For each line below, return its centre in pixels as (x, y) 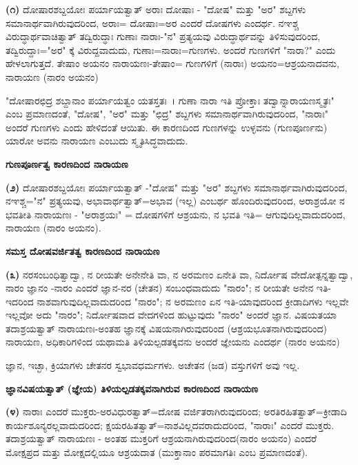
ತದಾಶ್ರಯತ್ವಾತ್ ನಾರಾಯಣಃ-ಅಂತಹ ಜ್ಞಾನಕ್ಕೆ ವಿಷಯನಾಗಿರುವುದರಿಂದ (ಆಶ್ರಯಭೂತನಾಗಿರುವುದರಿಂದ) (167, 328)
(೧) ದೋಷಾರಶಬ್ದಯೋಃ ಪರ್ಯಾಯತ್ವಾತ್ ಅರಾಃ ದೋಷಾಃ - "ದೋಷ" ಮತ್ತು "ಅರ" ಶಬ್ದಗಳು (156, 9)
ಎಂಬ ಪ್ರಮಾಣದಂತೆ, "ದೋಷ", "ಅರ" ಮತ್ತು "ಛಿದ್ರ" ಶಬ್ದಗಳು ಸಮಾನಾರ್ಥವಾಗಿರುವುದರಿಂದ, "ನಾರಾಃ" (167, 114)
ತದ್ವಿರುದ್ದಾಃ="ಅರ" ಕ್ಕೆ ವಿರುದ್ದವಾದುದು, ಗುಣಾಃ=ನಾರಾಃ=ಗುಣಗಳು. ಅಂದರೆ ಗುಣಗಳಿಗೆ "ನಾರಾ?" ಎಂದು (171, 49)
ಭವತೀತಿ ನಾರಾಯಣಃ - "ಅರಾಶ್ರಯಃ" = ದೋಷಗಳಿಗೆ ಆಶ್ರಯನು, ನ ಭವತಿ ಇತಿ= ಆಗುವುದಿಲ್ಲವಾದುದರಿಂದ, (176, 214)
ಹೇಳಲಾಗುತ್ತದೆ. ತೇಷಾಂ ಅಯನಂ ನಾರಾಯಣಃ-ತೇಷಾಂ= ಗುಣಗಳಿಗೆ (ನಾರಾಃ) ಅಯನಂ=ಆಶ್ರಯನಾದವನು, (172, 63)
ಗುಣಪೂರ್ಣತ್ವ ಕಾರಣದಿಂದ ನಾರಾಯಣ (67, 163)
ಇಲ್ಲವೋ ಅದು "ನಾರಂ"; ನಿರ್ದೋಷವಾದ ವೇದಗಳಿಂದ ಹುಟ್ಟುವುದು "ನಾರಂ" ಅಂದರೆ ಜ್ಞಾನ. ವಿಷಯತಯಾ (171, 315)
